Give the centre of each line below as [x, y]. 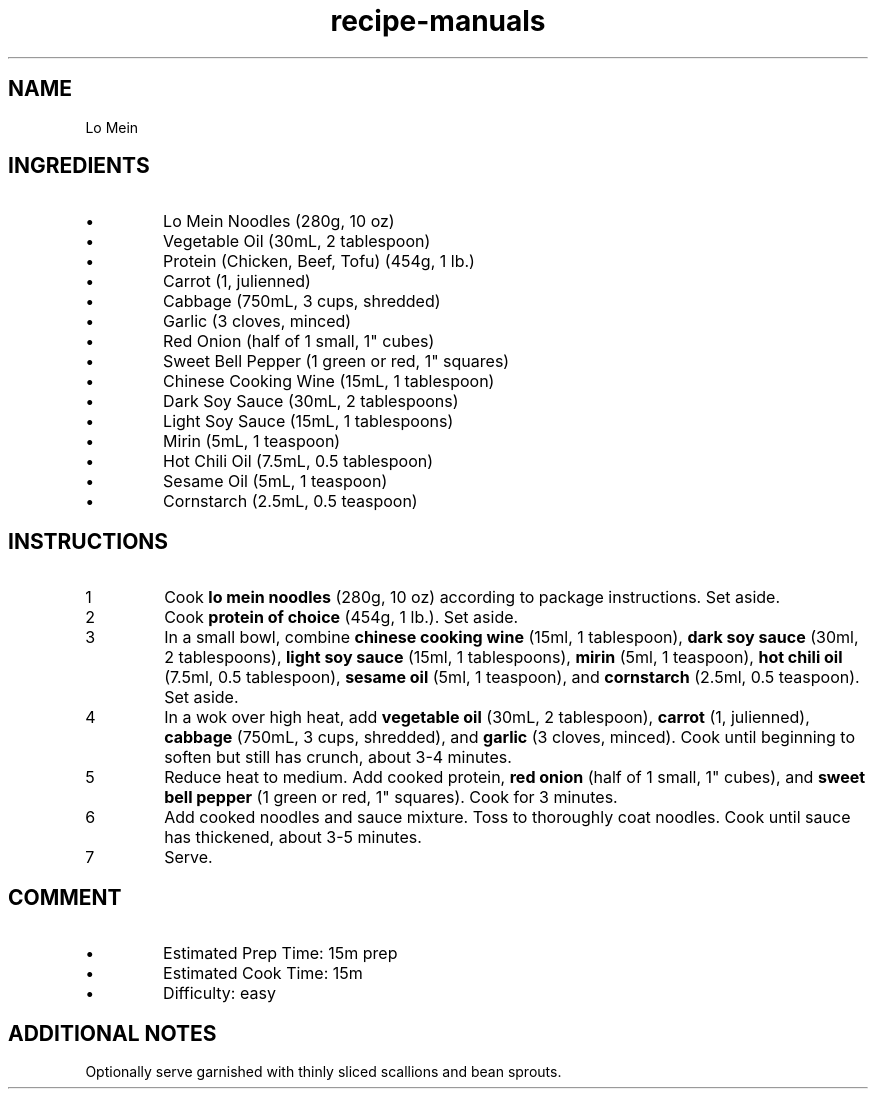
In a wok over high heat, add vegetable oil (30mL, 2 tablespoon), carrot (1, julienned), [487, 717]
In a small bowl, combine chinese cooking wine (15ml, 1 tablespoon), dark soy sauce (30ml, [511, 637]
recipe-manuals [438, 21]
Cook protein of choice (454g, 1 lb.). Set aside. [341, 617]
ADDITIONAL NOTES [112, 1033]
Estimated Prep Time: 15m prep [280, 953]
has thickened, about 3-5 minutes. [293, 837]
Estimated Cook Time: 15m [263, 973]
